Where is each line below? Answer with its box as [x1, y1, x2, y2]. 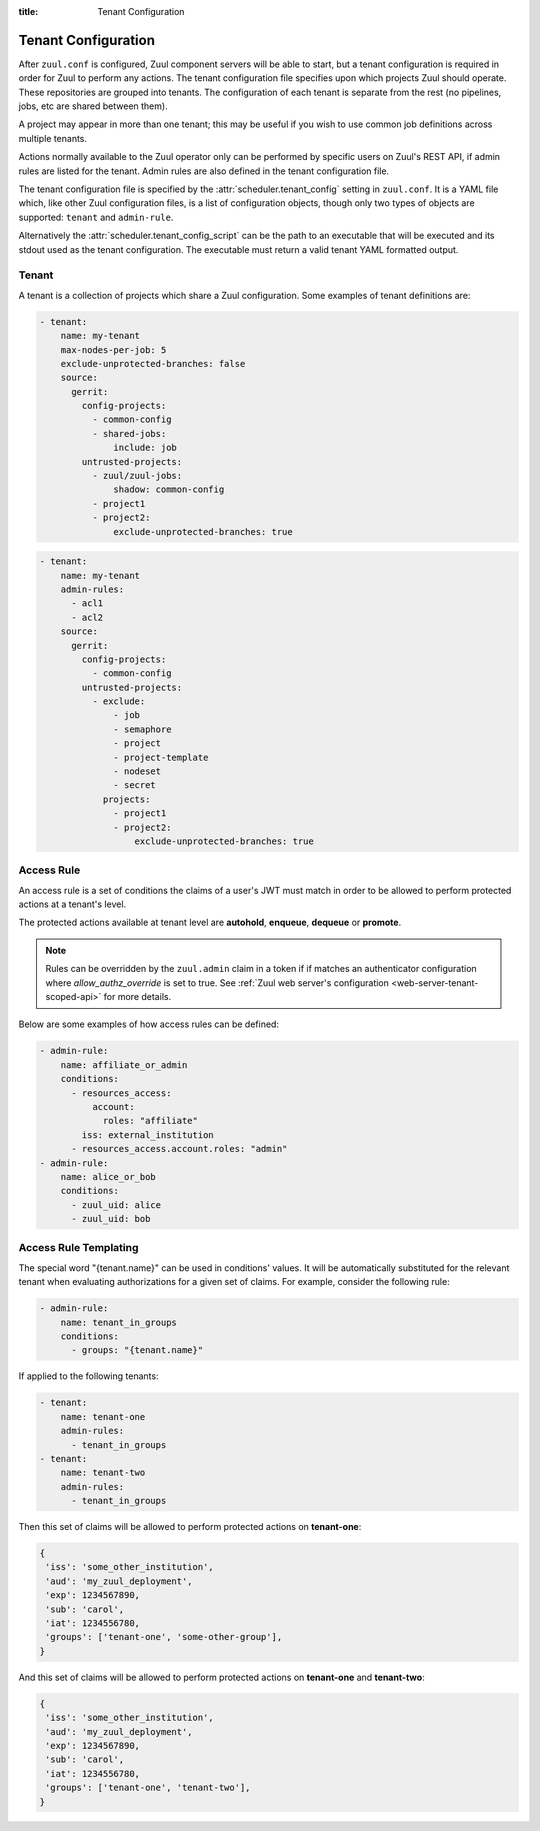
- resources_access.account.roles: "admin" [71, 1143, 288, 1155]
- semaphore [113, 723, 172, 735]
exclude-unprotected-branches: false [60, 358, 246, 369]
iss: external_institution [81, 1129, 214, 1140]
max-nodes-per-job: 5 [60, 344, 167, 355]
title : [18, 6, 39, 17]
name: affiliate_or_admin [60, 1059, 188, 1070]
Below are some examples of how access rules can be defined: [18, 1018, 280, 1030]
